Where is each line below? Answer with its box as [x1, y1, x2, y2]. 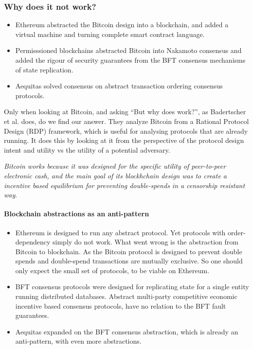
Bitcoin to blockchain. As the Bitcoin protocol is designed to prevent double [15, 246, 242, 256]
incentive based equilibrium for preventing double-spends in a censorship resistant [4, 180, 245, 190]
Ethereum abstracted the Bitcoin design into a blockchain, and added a [15, 19, 229, 30]
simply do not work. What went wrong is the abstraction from [53, 237, 238, 247]
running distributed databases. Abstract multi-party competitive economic [15, 291, 237, 301]
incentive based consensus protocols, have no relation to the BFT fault [15, 300, 226, 311]
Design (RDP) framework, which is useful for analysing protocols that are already [4, 125, 248, 136]
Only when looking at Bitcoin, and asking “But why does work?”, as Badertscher [4, 106, 246, 117]
